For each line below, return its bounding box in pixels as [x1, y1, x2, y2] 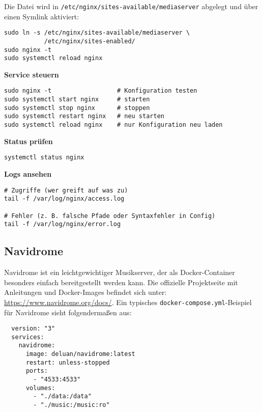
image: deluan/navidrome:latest [25, 350, 135, 358]
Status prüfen [4, 135, 53, 146]
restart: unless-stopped [25, 359, 110, 366]
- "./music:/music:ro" [33, 401, 110, 409]
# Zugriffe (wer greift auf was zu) [4, 186, 128, 194]
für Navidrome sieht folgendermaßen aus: [4, 307, 132, 317]
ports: [25, 367, 48, 375]
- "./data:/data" [33, 393, 92, 400]
